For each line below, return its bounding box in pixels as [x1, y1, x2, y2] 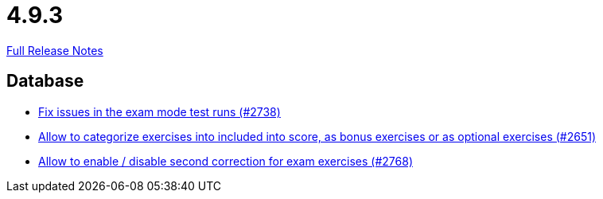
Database [6, 71, 84, 92]
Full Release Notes [6, 43, 103, 57]
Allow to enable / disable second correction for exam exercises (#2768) [38, 154, 413, 168]
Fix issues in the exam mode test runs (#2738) [38, 104, 281, 119]
